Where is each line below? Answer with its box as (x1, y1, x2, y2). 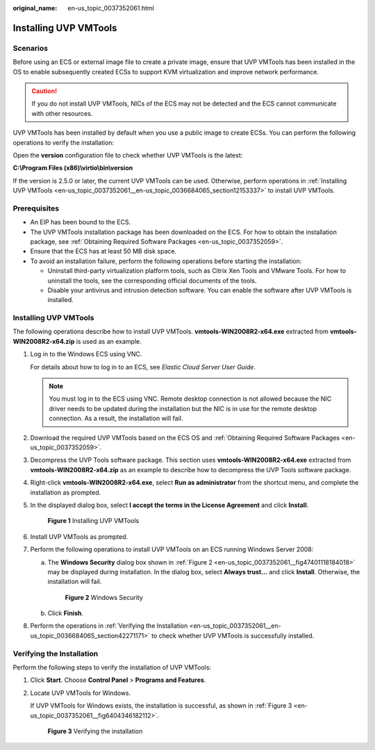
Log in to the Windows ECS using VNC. (30, 350, 142, 358)
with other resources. (31, 109, 93, 117)
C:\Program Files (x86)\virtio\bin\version (12, 164, 133, 172)
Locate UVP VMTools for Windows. (30, 688, 131, 697)
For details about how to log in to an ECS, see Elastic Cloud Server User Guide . (30, 362, 256, 371)
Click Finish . (47, 609, 83, 617)
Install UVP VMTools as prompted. (30, 532, 128, 541)
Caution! (31, 87, 58, 95)
